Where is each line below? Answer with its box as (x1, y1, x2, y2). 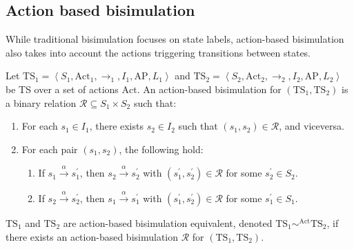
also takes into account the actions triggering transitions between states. (6, 45, 311, 59)
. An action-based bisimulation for (137, 81, 282, 96)
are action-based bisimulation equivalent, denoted (63, 215, 273, 230)
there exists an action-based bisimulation (6, 229, 179, 243)
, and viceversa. (279, 119, 344, 133)
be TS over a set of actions (6, 81, 119, 96)
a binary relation (6, 95, 77, 110)
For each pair (21, 141, 78, 156)
